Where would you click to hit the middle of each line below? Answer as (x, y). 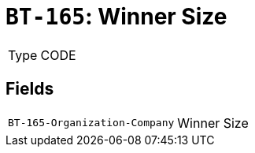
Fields (30, 89)
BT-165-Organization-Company (91, 123)
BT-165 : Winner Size (116, 17)
